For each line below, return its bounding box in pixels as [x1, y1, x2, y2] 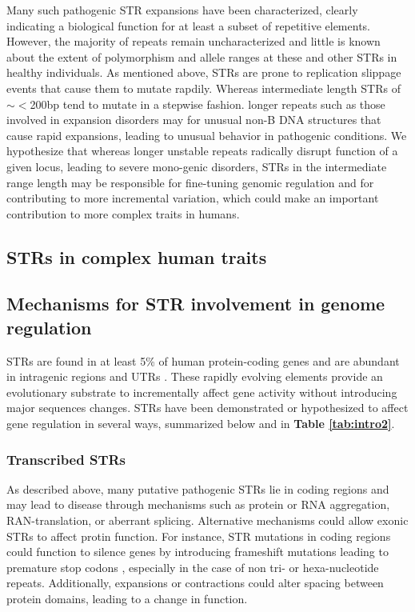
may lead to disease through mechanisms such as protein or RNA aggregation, [6, 496, 390, 513]
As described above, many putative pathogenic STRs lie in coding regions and [6, 480, 389, 497]
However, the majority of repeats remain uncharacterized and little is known [6, 33, 381, 50]
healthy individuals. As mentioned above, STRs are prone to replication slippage [6, 64, 401, 81]
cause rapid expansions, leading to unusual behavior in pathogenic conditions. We [6, 126, 407, 143]
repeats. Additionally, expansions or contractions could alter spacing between [6, 574, 384, 591]
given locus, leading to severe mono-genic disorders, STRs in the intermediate [6, 158, 387, 174]
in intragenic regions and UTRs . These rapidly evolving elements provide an [6, 368, 383, 385]
